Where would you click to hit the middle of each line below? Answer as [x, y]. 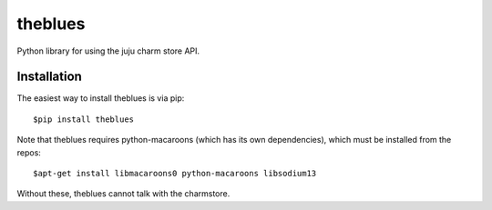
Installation [49, 77]
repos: [29, 152]
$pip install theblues [84, 119]
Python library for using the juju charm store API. [108, 51]
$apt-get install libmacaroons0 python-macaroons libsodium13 [175, 174]
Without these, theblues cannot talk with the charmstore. [123, 194]
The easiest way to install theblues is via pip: [101, 98]
